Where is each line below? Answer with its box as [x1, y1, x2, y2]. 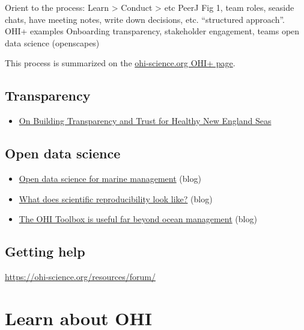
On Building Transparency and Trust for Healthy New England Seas [19, 114, 272, 127]
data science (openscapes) [5, 36, 100, 49]
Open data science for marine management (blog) [19, 172, 201, 184]
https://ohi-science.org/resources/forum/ [5, 270, 156, 282]
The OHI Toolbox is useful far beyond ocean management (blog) [19, 213, 257, 225]
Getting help [5, 242, 85, 261]
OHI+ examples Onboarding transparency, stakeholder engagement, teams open [5, 25, 300, 37]
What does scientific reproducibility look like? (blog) [19, 192, 213, 205]
